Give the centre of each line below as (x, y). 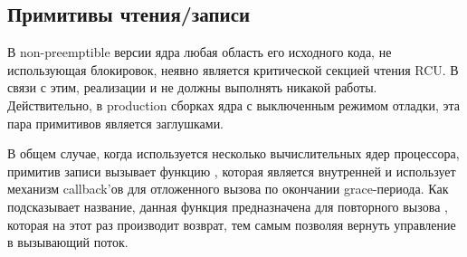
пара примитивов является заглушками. (116, 123)
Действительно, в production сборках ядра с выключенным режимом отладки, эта (234, 105)
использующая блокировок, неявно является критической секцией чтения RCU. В (233, 69)
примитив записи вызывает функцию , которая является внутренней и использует (232, 171)
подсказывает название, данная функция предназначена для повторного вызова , (228, 206)
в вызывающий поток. (68, 242)
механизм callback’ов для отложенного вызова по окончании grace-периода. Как (228, 189)
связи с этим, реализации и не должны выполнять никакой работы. (192, 87)
